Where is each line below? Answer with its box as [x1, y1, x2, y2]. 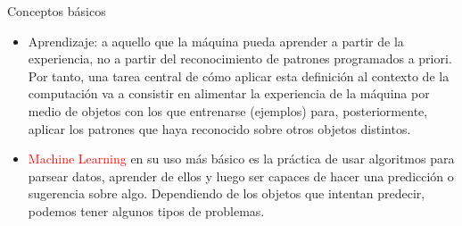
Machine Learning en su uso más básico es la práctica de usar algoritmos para [28, 149, 455, 168]
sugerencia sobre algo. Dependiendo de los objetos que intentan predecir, [28, 184, 425, 203]
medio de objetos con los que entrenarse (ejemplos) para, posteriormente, [28, 101, 428, 120]
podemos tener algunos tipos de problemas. [28, 201, 265, 220]
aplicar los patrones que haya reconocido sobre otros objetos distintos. [28, 119, 411, 138]
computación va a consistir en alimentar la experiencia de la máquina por [28, 84, 430, 103]
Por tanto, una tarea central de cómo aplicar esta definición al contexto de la [28, 66, 450, 85]
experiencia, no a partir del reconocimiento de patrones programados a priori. [28, 49, 452, 68]
